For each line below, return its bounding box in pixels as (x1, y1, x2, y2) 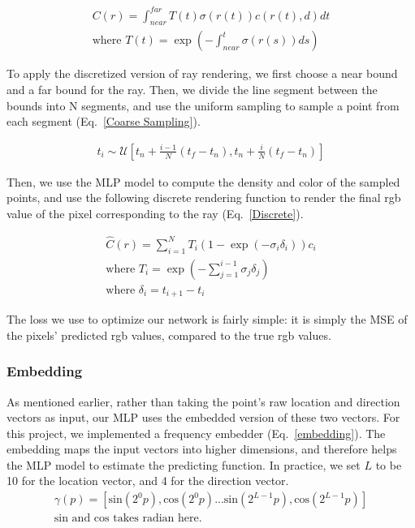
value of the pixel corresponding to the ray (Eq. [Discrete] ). (6, 204, 304, 221)
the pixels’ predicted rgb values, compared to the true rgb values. (6, 326, 331, 343)
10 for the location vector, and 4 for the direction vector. (6, 472, 289, 489)
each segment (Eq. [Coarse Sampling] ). (6, 113, 201, 130)
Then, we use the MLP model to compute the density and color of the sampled (6, 173, 400, 190)
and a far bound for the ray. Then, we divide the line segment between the (6, 80, 378, 97)
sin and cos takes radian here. (54, 513, 202, 525)
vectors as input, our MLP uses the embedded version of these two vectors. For (6, 409, 400, 426)
